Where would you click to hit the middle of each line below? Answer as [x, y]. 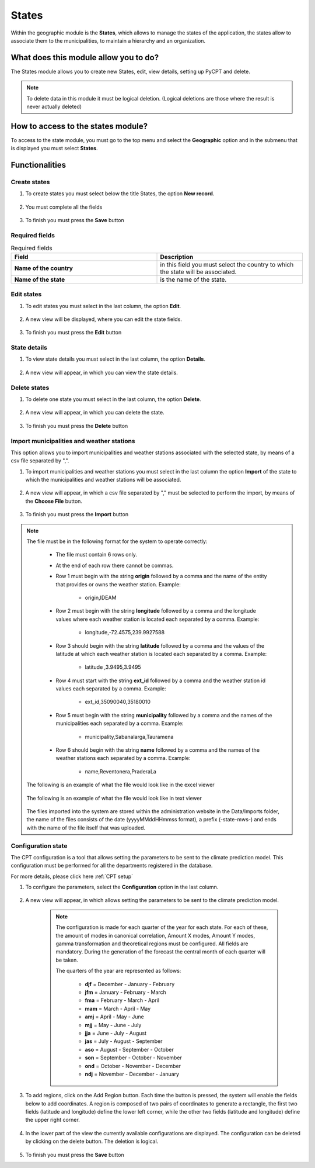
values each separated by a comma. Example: [111, 689]
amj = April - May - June [114, 1017]
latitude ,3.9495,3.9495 [113, 667]
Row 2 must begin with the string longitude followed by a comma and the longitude [156, 611]
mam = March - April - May [118, 1008]
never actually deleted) [54, 107]
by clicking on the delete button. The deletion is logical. [92, 1141]
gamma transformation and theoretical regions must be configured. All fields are [152, 944]
